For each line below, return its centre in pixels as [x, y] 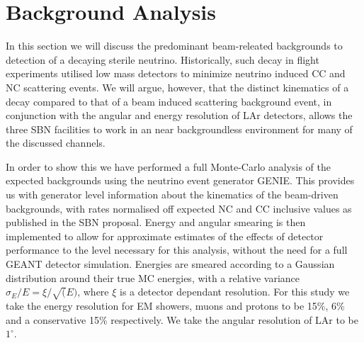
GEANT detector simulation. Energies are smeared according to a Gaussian [170, 264]
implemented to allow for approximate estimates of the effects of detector [165, 236]
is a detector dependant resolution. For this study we [235, 292]
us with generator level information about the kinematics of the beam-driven [172, 195]
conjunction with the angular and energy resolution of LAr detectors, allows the [179, 115]
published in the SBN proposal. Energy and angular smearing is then [156, 222]
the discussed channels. [56, 143]
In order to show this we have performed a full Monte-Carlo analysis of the [168, 166]
